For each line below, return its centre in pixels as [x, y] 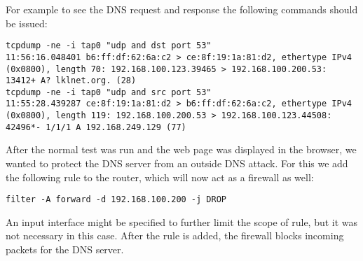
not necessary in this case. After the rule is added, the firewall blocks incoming [175, 235]
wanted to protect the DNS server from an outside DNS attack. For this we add [177, 163]
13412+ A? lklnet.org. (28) [71, 81]
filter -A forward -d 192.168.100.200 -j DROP [116, 200]
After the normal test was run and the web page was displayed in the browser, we [181, 149]
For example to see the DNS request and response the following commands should [182, 9]
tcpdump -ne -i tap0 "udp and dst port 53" [109, 46]
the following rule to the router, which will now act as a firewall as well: [160, 177]
